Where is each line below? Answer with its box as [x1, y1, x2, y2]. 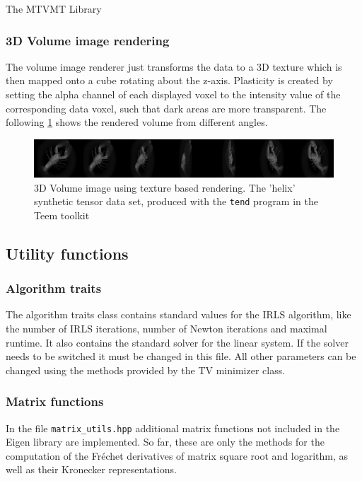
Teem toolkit [34, 207, 90, 222]
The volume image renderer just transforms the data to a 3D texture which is [6, 59, 342, 74]
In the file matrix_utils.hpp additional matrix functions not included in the [6, 420, 340, 435]
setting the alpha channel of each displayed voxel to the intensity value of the [6, 87, 341, 101]
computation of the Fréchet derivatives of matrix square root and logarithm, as [6, 448, 349, 463]
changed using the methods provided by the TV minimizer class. [6, 362, 286, 377]
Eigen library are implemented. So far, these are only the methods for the [6, 434, 325, 449]
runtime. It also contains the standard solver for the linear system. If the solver [6, 335, 349, 349]
